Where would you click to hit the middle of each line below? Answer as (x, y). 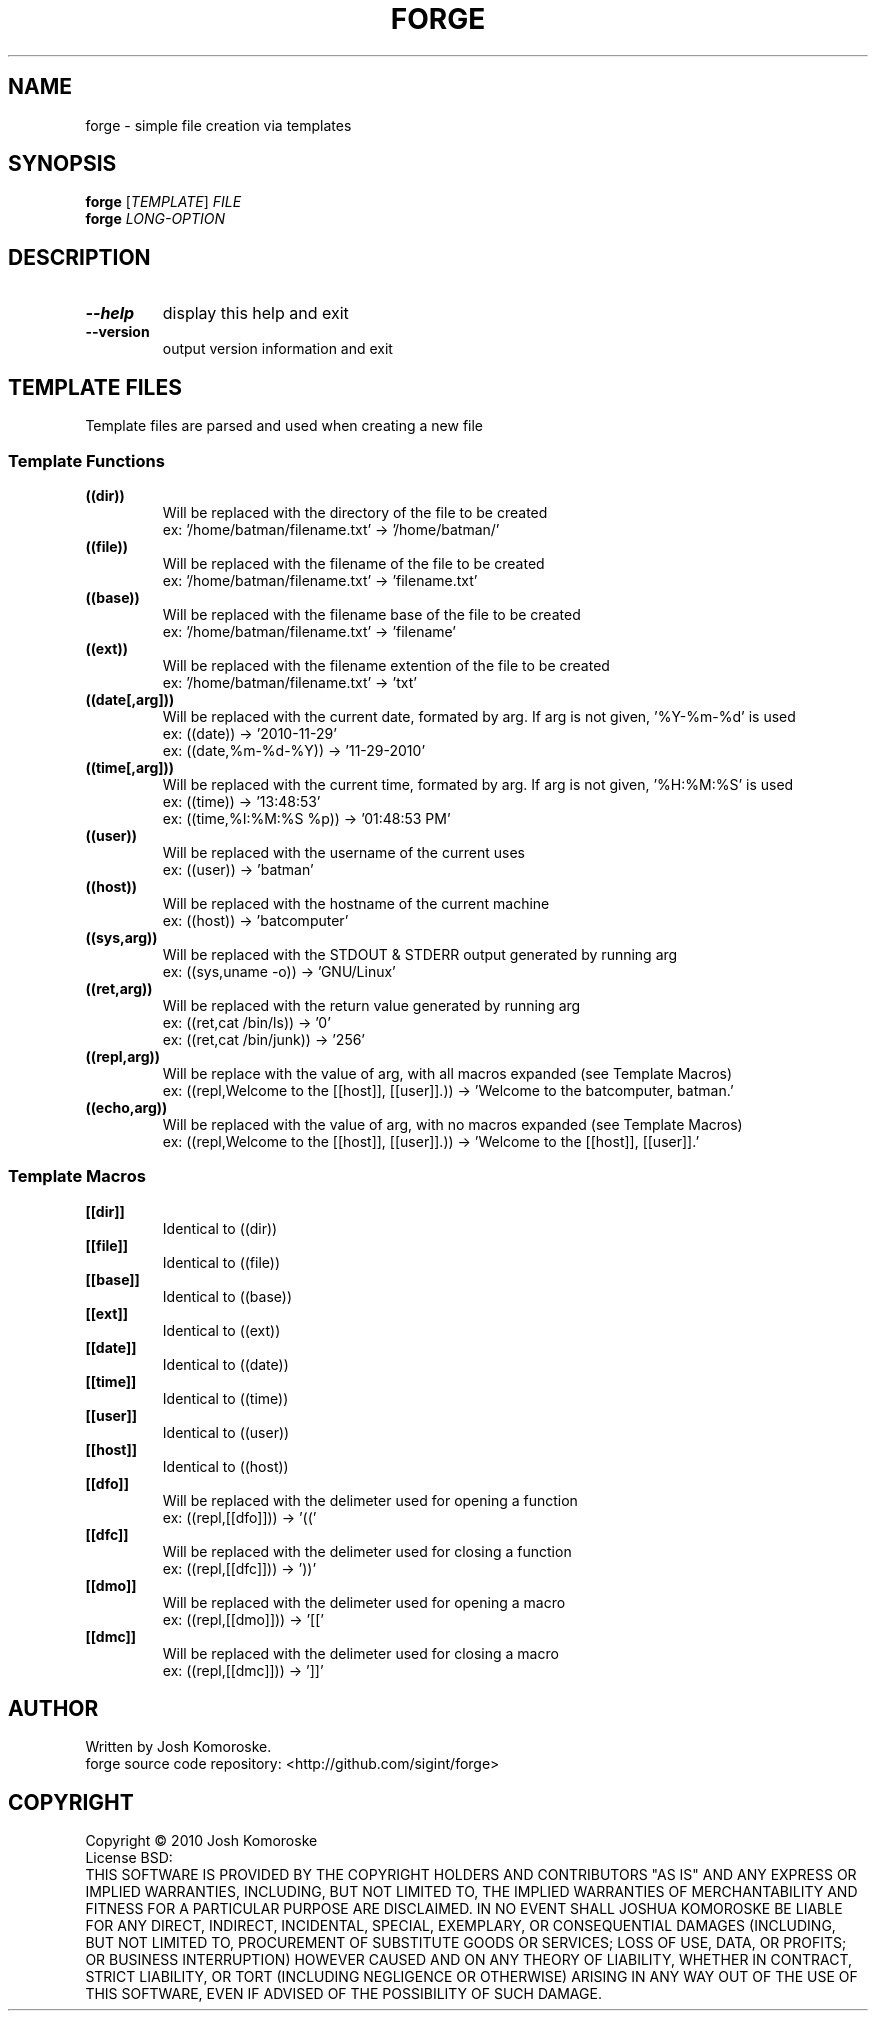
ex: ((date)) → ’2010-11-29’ (249, 733)
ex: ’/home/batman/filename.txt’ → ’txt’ (289, 682)
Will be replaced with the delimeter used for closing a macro (360, 1653)
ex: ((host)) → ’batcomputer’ (255, 920)
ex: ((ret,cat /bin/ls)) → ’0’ (246, 1022)
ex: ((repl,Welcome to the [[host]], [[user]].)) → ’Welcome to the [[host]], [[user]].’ (431, 1141)
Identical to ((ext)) (221, 1330)
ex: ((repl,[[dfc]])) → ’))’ (239, 1568)
